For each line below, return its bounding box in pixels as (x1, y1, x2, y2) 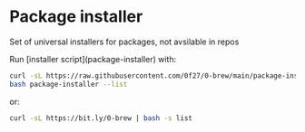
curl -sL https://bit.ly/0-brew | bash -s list (9, 113, 193, 123)
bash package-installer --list (9, 80, 128, 89)
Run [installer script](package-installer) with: (9, 53, 177, 64)
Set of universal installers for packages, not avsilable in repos (9, 36, 240, 47)
